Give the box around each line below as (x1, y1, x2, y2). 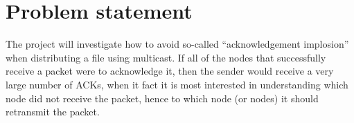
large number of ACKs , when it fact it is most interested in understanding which (6, 77, 348, 91)
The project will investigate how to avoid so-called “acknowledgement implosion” (6, 37, 349, 51)
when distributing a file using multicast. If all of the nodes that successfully (6, 50, 326, 64)
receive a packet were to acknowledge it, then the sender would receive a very (6, 64, 334, 78)
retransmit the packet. (6, 104, 100, 119)
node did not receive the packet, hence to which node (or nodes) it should (6, 91, 319, 105)
